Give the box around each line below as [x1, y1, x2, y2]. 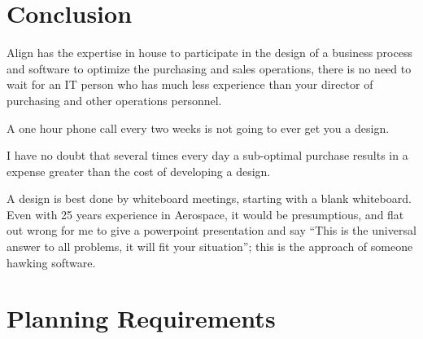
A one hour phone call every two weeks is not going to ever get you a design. [7, 119, 390, 136]
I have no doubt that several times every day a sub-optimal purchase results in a [7, 147, 408, 164]
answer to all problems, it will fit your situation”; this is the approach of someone [7, 238, 413, 255]
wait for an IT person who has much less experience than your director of [7, 76, 373, 93]
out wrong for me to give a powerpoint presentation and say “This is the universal [7, 222, 416, 239]
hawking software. [7, 253, 96, 271]
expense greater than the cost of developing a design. [7, 162, 271, 179]
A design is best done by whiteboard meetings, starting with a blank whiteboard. [7, 190, 412, 207]
